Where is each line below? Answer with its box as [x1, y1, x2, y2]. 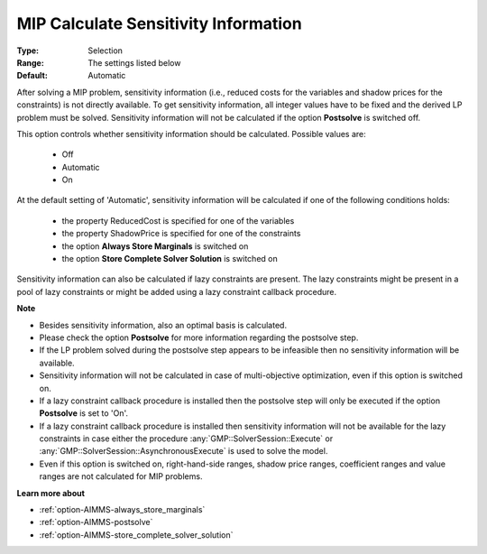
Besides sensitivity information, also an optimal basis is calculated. [39, 319, 288, 330]
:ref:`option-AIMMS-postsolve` [39, 517, 153, 528]
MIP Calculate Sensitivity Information [16, 14, 302, 33]
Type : [16, 45, 40, 56]
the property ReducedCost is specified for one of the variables [61, 215, 295, 226]
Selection [87, 45, 124, 56]
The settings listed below [87, 57, 181, 68]
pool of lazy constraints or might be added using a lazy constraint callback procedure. [16, 286, 337, 297]
